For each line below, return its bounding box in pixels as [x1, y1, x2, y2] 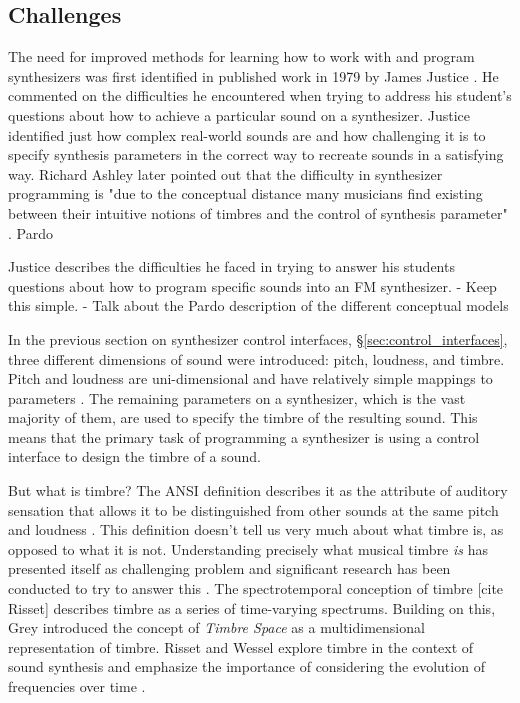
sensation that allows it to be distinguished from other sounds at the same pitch [8, 499, 499, 520]
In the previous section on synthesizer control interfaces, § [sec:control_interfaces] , [8, 328, 508, 349]
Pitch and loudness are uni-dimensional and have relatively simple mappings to [8, 368, 493, 389]
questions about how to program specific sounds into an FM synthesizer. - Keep [8, 275, 497, 296]
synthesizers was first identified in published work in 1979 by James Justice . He [8, 65, 499, 86]
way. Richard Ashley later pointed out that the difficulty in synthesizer [8, 163, 443, 184]
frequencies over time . [8, 676, 146, 697]
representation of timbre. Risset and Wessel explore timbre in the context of [8, 636, 474, 657]
